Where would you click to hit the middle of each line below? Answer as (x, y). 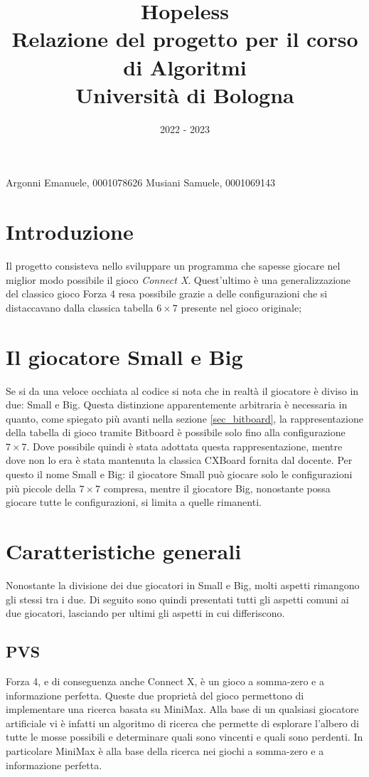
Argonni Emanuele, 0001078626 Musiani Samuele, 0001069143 (141, 183)
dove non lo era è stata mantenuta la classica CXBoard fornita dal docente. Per (179, 460)
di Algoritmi (185, 67)
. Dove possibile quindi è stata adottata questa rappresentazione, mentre (184, 446)
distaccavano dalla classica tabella (80, 307)
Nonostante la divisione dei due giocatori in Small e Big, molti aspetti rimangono (183, 585)
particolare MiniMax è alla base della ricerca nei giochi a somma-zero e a (165, 750)
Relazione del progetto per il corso (185, 39)
